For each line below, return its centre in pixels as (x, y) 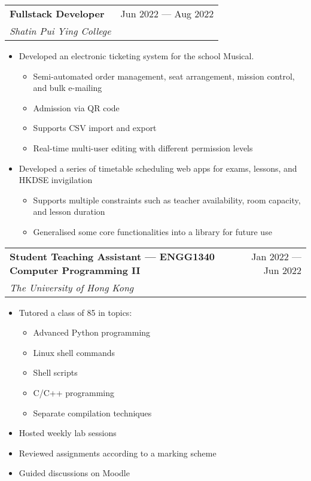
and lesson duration (69, 211)
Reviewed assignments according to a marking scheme (118, 453)
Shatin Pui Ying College (60, 31)
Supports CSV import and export (95, 128)
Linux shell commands (74, 352)
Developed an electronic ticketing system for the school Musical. (136, 56)
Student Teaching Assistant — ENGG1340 (112, 256)
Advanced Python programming (92, 332)
